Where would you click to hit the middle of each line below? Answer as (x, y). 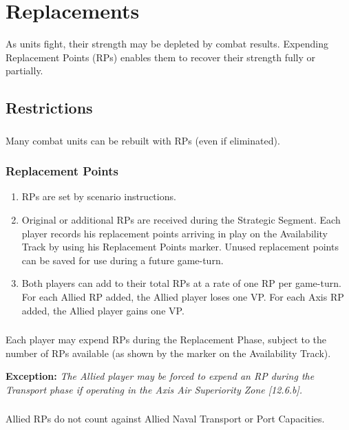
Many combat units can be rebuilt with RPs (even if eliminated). (143, 140)
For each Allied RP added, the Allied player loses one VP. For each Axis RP (183, 296)
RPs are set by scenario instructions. (99, 196)
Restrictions (49, 108)
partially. (24, 71)
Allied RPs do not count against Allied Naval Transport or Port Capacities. (165, 419)
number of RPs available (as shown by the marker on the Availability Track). (168, 353)
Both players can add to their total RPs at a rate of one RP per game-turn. (181, 283)
